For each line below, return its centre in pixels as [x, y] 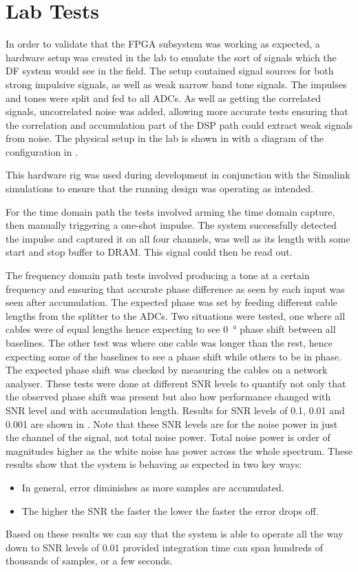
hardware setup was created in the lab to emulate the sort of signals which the [171, 57]
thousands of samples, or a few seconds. [89, 561]
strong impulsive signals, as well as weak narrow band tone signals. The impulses [176, 84]
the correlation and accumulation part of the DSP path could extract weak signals [179, 124]
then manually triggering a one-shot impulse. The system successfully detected [171, 225]
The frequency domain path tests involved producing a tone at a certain [158, 275]
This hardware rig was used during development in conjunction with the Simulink [178, 175]
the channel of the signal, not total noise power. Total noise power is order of [168, 437]
